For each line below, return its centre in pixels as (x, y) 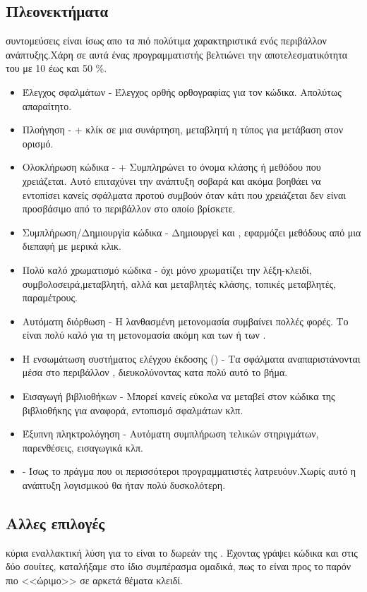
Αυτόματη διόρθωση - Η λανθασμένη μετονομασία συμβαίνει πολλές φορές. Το (185, 321)
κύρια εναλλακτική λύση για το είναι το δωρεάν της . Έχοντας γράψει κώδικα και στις (182, 552)
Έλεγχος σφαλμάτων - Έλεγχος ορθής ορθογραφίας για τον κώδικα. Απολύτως (182, 91)
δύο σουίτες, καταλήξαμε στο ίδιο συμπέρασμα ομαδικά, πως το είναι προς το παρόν (179, 566)
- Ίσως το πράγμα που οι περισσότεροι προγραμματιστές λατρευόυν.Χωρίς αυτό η (189, 471)
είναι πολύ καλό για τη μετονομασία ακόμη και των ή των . (144, 335)
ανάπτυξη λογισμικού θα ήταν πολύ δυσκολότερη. (124, 485)
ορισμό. (38, 143)
